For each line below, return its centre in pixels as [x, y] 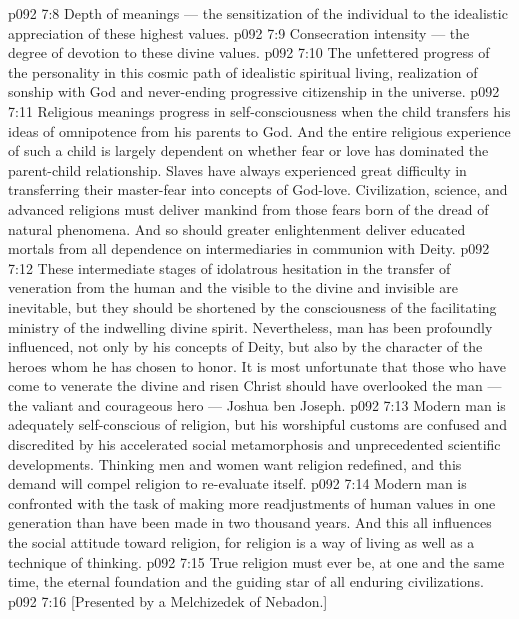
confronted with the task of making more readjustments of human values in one [252, 502]
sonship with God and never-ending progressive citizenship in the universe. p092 [254, 91]
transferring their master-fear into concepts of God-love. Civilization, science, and [258, 189]
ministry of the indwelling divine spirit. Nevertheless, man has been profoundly [250, 326]
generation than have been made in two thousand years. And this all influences [250, 522]
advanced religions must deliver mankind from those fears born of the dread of [248, 208]
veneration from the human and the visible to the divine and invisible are [233, 287]
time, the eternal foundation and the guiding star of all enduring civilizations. [246, 581]
